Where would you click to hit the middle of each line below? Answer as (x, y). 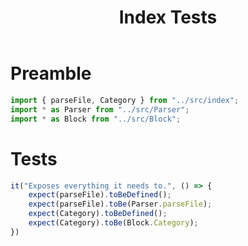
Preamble (51, 73)
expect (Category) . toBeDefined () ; (98, 214)
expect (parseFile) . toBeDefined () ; (100, 195)
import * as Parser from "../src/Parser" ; (100, 109)
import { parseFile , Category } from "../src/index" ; (125, 100)
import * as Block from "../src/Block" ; (96, 119)
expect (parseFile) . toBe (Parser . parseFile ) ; (120, 204)
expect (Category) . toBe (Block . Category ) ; (113, 223)
